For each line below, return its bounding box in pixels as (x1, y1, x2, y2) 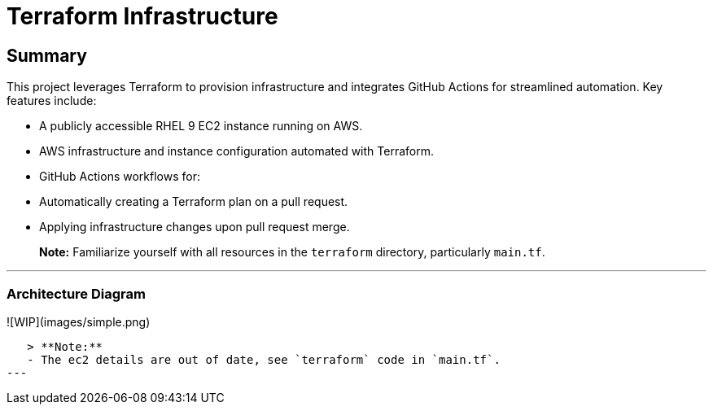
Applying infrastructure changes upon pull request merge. (39, 220, 350, 234)
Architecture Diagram (7, 285, 146, 302)
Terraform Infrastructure (7, 2, 278, 30)
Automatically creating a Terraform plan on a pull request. (39, 195, 348, 209)
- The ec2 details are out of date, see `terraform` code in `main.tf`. (27, 352, 501, 366)
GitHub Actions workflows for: (39, 169, 200, 184)
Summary (7, 45, 87, 66)
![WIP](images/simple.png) (7, 314, 151, 329)
